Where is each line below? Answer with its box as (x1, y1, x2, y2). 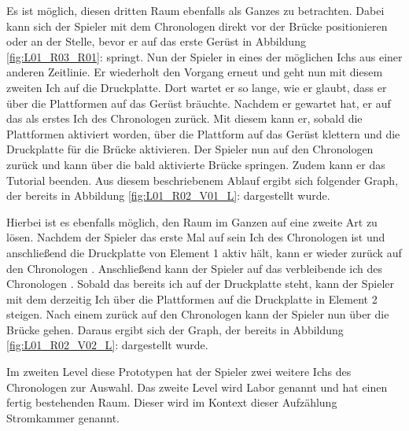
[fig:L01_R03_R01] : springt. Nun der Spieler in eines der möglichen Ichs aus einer (6, 48, 403, 64)
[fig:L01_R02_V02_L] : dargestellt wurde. (6, 337, 208, 353)
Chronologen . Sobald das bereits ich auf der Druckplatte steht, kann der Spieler (6, 275, 395, 292)
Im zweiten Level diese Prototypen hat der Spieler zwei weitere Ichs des (6, 363, 352, 380)
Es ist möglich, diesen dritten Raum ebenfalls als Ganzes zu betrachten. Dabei (6, 2, 385, 18)
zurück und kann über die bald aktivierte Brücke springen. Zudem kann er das (6, 156, 385, 172)
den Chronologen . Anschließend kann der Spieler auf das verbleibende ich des (6, 260, 382, 276)
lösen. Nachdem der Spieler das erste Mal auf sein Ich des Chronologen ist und (6, 229, 385, 245)
